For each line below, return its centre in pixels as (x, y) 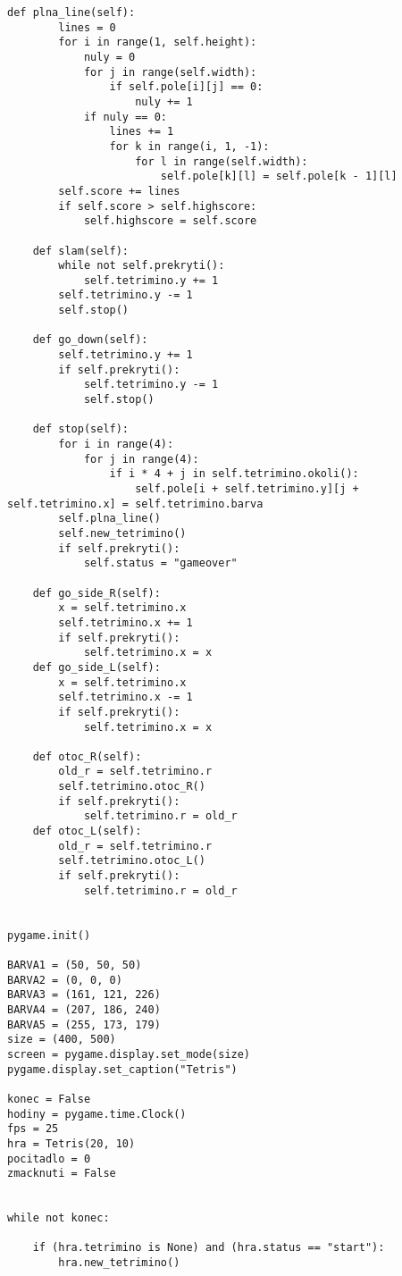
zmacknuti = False (62, 1174)
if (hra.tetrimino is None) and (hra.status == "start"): (209, 1248)
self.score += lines (119, 191)
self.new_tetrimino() (122, 533)
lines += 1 (142, 132)
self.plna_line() (109, 519)
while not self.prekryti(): (142, 266)
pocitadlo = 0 (49, 1158)
